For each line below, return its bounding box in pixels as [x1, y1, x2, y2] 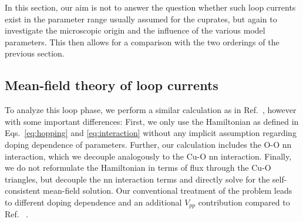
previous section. [5, 47, 65, 59]
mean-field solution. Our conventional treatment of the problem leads [43, 184, 292, 197]
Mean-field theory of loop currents [5, 76, 218, 94]
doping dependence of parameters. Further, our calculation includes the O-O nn [5, 138, 292, 150]
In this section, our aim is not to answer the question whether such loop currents [5, 1, 296, 13]
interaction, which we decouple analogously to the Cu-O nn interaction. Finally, [5, 150, 292, 162]
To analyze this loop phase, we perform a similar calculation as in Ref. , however [5, 104, 297, 116]
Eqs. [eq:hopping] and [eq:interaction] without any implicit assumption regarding [5, 127, 297, 139]
